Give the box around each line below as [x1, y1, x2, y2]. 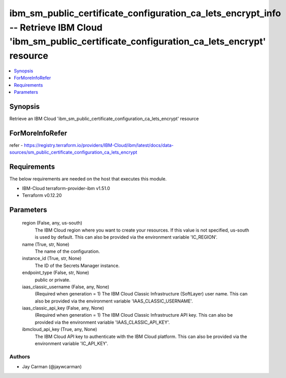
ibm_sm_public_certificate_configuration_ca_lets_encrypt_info [9, 8, 281, 19]
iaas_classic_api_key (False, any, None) [22, 305, 104, 311]
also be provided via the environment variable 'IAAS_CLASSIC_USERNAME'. [35, 298, 193, 304]
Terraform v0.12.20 [22, 193, 62, 198]
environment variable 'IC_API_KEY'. [35, 341, 109, 347]
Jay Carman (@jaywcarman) [22, 364, 82, 370]
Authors [9, 353, 30, 360]
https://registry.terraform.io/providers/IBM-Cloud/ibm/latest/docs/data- [23, 142, 174, 148]
